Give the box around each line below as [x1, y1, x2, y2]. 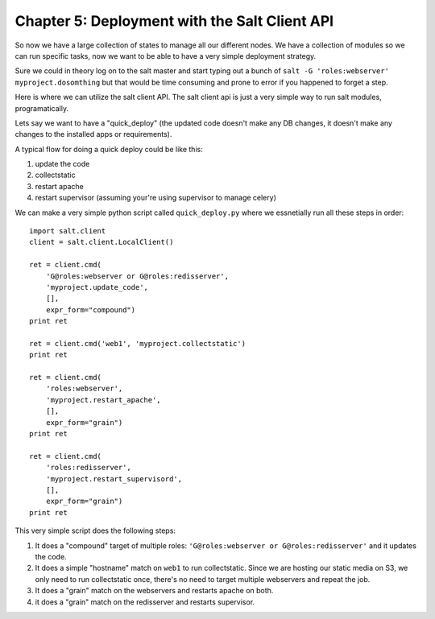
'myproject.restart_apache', [45, 395, 161, 404]
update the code [35, 159, 90, 169]
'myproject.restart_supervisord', [45, 474, 183, 483]
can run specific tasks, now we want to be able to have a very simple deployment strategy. [14, 51, 317, 60]
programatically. [14, 103, 68, 113]
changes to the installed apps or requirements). [14, 130, 172, 139]
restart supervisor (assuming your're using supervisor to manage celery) [35, 193, 277, 203]
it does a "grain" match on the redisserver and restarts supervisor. [35, 596, 255, 607]
